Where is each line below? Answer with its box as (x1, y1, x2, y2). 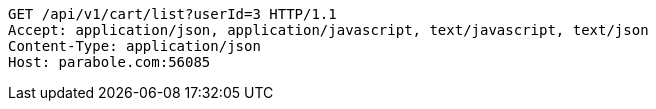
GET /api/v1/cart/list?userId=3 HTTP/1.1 (8, 6, 337, 22)
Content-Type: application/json (8, 38, 261, 54)
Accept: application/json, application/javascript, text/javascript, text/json (8, 22, 649, 38)
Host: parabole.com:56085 (8, 54, 211, 70)
